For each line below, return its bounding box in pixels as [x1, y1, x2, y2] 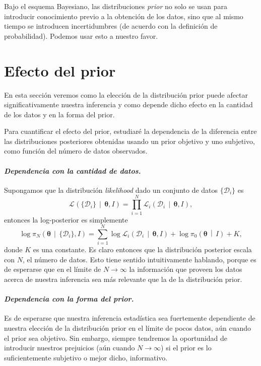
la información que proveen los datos [129, 264, 242, 274]
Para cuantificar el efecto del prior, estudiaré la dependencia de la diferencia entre [4, 126, 257, 136]
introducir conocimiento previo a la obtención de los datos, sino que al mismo [4, 11, 243, 21]
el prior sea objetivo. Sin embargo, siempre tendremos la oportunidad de [4, 332, 228, 343]
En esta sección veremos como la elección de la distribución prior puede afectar [4, 89, 248, 100]
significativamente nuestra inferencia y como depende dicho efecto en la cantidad [4, 99, 253, 110]
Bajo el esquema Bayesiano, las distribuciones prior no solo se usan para [4, 1, 227, 11]
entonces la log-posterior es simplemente [4, 214, 128, 225]
